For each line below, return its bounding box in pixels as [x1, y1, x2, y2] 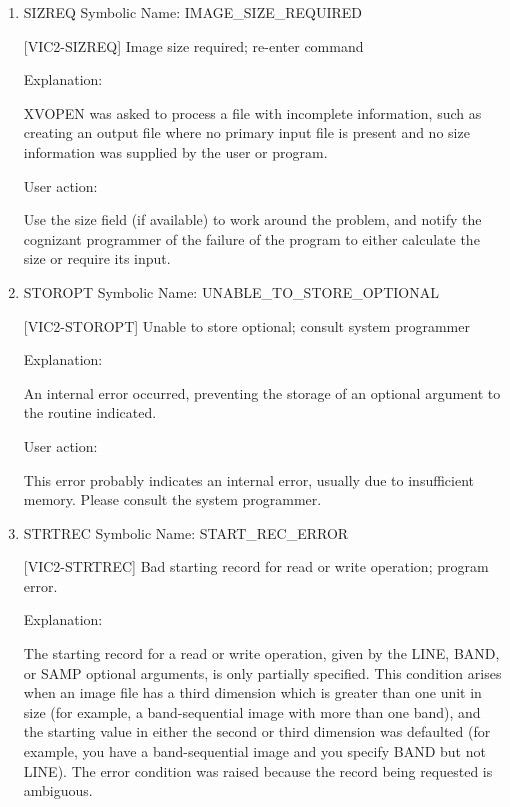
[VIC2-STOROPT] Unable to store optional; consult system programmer [23, 315, 470, 336]
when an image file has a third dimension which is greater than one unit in [23, 682, 482, 703]
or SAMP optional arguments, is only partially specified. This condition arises [23, 662, 502, 683]
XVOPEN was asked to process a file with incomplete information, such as [23, 102, 482, 123]
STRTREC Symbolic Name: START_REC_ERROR [23, 522, 349, 543]
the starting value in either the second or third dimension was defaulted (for [23, 721, 491, 742]
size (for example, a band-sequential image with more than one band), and [23, 701, 481, 722]
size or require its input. [23, 248, 171, 269]
